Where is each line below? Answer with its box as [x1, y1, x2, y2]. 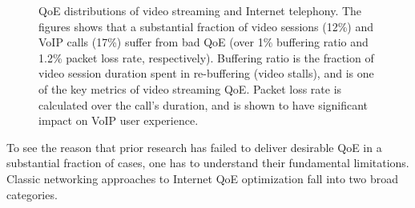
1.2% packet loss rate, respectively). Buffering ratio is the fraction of [38, 49, 374, 66]
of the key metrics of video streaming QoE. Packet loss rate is [38, 80, 342, 97]
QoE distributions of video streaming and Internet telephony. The [38, 2, 362, 18]
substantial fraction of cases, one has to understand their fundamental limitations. [6, 154, 409, 171]
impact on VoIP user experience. [38, 112, 199, 129]
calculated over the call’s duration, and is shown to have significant [38, 96, 369, 113]
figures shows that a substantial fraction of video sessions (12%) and [38, 18, 374, 34]
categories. [6, 186, 58, 202]
